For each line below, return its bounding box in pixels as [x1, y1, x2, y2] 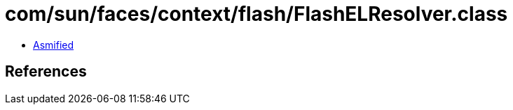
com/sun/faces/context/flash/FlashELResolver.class [5, 2, 508, 26]
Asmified [33, 38, 74, 51]
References [5, 63, 87, 81]
